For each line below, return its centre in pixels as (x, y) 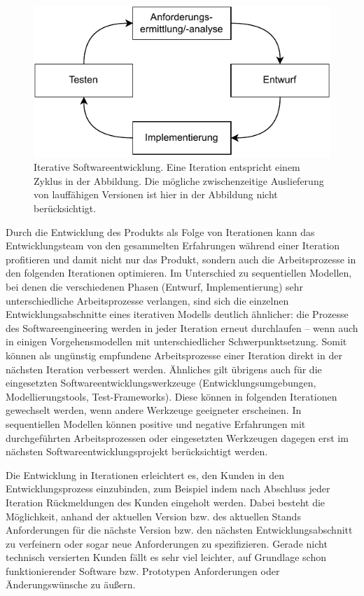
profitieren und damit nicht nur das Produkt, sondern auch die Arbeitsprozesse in (181, 259)
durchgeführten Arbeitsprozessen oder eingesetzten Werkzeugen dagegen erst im (177, 437)
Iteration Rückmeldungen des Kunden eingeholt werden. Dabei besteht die (166, 502)
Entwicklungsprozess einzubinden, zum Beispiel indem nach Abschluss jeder (168, 488)
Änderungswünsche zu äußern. (71, 584)
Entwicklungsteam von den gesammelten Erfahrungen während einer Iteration (173, 245)
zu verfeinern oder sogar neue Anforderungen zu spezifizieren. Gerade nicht (167, 543)
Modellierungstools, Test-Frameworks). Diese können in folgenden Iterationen (171, 396)
